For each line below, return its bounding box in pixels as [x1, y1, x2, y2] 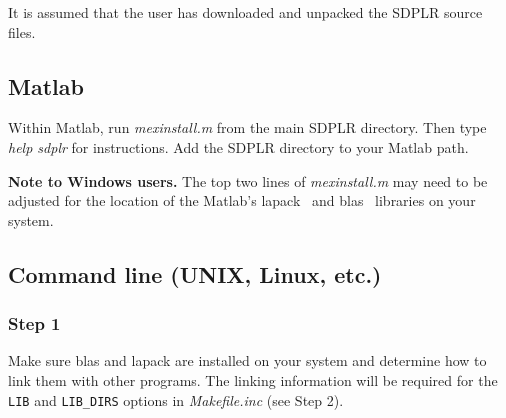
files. [8, 21, 36, 42]
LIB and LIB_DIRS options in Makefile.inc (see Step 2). [8, 389, 344, 410]
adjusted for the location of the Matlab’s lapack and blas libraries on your [8, 190, 476, 211]
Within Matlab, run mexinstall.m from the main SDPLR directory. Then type [8, 117, 487, 138]
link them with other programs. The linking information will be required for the [8, 369, 498, 390]
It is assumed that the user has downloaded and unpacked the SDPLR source [8, 2, 483, 22]
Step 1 [8, 311, 61, 336]
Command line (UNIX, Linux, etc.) [8, 258, 382, 289]
